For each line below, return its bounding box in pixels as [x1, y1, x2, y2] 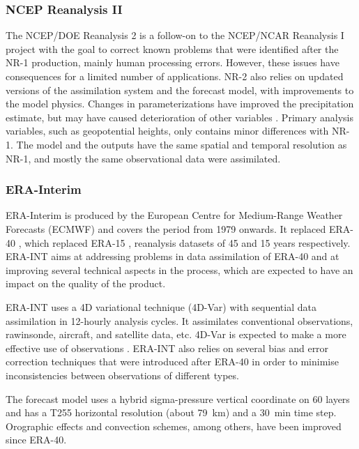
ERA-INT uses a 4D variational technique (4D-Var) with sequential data [6, 299, 316, 314]
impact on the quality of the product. [6, 276, 166, 291]
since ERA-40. [6, 432, 67, 447]
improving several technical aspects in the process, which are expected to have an [6, 262, 353, 277]
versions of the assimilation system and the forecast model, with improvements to [6, 82, 354, 97]
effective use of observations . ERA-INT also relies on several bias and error [6, 340, 329, 355]
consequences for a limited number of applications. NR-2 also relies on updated [6, 69, 344, 83]
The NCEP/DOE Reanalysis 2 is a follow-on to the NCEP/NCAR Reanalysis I [6, 28, 344, 43]
